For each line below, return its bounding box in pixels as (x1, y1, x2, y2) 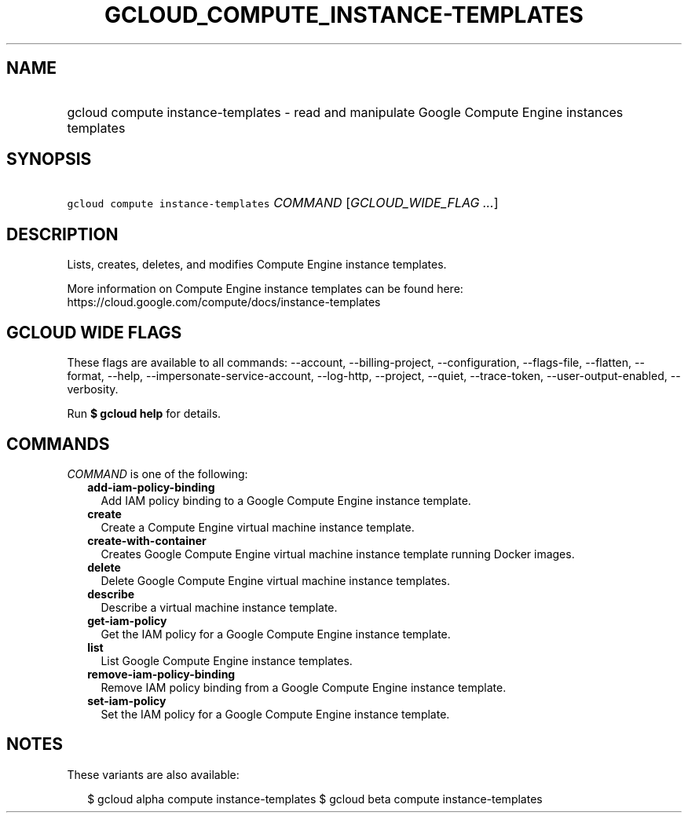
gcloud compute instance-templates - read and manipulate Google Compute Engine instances (67, 104, 624, 120)
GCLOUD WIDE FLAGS (6, 322, 182, 342)
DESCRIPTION (6, 224, 119, 244)
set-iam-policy (87, 693, 167, 707)
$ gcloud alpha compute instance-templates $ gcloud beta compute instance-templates (87, 792, 543, 806)
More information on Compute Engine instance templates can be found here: (67, 282, 463, 296)
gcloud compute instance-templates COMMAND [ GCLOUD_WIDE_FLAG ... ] (67, 195, 499, 211)
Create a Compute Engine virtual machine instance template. (101, 520, 415, 534)
